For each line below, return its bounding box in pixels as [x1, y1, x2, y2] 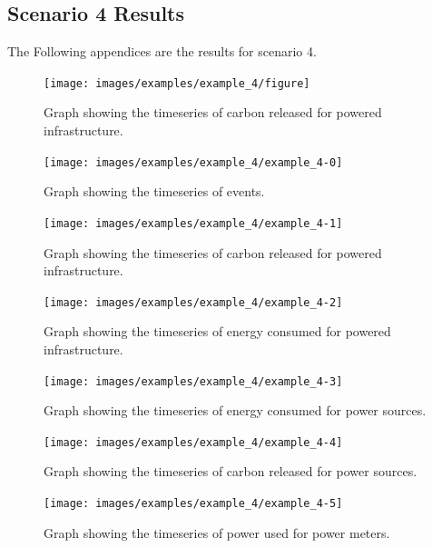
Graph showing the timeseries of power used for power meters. [44, 523, 390, 542]
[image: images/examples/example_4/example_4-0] [44, 155, 343, 169]
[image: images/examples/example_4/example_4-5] [44, 497, 343, 511]
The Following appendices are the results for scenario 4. [7, 42, 317, 61]
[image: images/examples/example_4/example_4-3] [44, 374, 343, 388]
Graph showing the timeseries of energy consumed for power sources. [44, 401, 427, 420]
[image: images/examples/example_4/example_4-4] [44, 435, 343, 449]
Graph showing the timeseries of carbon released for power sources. [44, 462, 417, 481]
